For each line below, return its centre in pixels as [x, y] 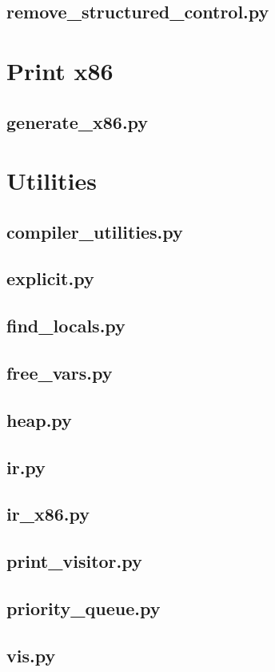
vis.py [31, 655]
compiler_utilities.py [95, 231]
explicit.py [50, 278]
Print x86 [60, 70]
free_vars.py [60, 373]
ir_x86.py [48, 514]
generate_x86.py [78, 121]
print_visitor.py [74, 561]
